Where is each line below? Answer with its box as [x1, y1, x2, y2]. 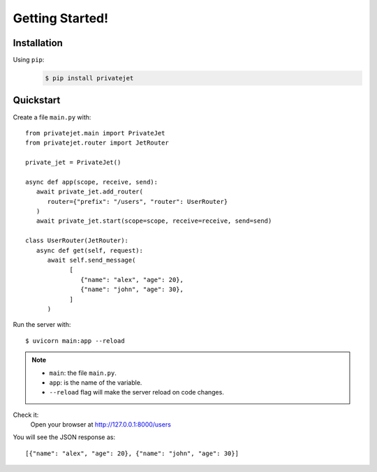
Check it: [13, 411, 39, 419]
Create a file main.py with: [13, 112, 91, 121]
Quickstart [13, 94, 61, 106]
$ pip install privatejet [45, 74, 134, 82]
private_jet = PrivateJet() [25, 158, 121, 167]
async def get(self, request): [36, 246, 143, 254]
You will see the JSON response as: [13, 433, 115, 441]
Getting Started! [13, 10, 108, 26]
